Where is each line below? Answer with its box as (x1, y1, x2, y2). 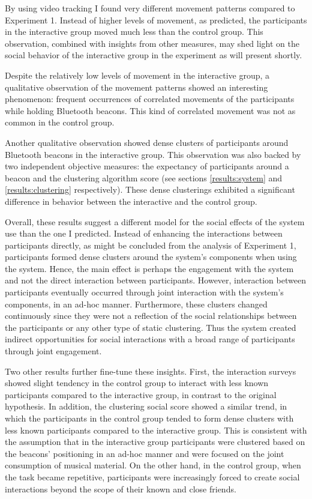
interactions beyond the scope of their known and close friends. (5, 482, 236, 495)
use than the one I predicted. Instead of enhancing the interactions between (5, 227, 283, 240)
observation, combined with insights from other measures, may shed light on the (5, 37, 299, 49)
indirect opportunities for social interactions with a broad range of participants (5, 333, 295, 345)
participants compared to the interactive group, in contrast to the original (5, 388, 277, 401)
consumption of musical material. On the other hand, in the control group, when (5, 459, 301, 471)
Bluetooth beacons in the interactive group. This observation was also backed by (5, 148, 301, 160)
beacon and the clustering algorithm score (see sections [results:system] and (5, 171, 283, 184)
